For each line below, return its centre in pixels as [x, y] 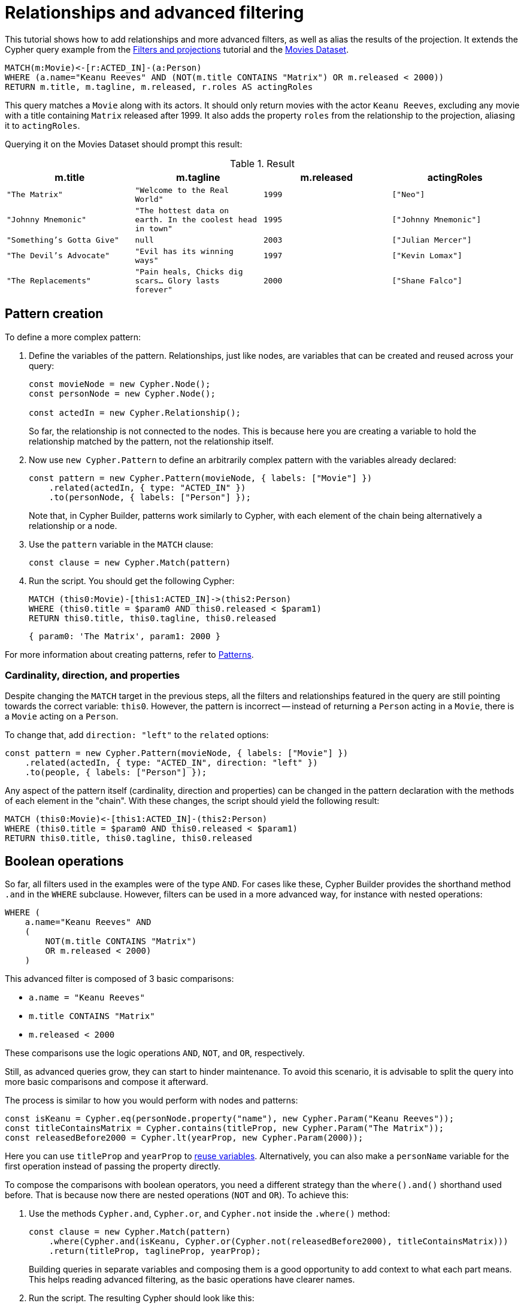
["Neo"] [408, 195]
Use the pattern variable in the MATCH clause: [121, 544]
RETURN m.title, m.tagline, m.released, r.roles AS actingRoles [159, 87]
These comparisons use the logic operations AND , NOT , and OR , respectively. [155, 1053]
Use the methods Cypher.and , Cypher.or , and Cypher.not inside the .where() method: [210, 1214]
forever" [154, 289]
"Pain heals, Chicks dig [189, 271]
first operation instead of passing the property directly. [113, 1166]
